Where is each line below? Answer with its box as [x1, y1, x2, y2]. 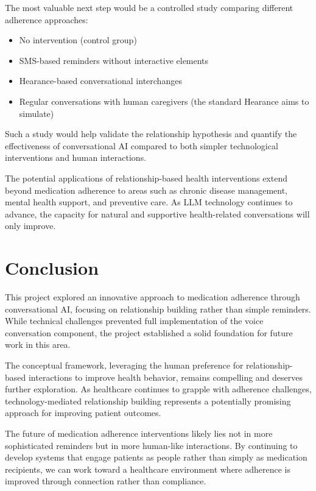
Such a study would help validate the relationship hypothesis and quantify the [5, 127, 297, 140]
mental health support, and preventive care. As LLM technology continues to [5, 196, 293, 208]
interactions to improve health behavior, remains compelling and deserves [28, 370, 303, 383]
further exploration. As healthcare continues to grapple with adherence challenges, [5, 383, 312, 395]
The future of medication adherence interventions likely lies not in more [5, 426, 273, 439]
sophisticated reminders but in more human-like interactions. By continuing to [5, 439, 298, 451]
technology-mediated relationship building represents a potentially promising [5, 394, 291, 407]
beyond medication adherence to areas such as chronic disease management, [5, 183, 288, 196]
